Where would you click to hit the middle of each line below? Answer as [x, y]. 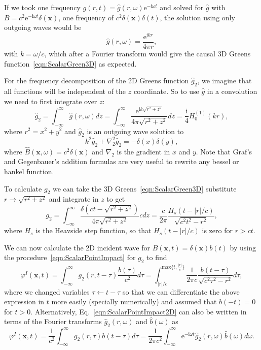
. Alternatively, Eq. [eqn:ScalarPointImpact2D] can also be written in [139, 311]
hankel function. [29, 171]
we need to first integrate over [51, 101]
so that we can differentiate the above [181, 291]
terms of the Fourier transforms [53, 321]
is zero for [217, 230]
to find [157, 257]
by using [243, 247]
